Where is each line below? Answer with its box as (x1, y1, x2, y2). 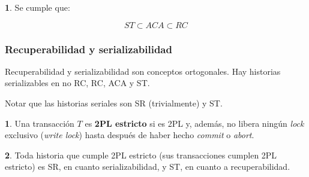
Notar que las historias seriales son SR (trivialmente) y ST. (5, 97, 223, 109)
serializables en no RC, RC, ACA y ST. (5, 77, 150, 89)
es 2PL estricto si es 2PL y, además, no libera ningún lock (85, 117, 304, 129)
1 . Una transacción (5, 117, 74, 129)
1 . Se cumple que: (5, 1, 70, 13)
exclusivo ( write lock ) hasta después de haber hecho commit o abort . (5, 129, 254, 141)
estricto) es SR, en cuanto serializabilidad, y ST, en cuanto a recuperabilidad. (5, 160, 290, 173)
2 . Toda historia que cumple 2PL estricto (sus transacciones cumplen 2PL (5, 148, 277, 161)
